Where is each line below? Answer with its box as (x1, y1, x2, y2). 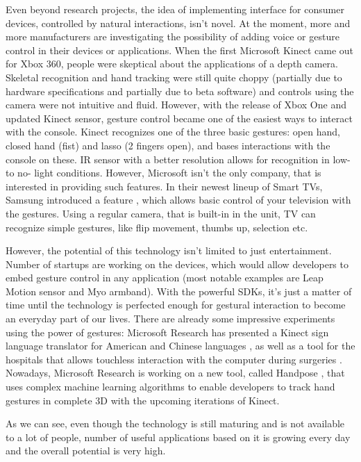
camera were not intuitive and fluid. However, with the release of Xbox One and (6, 97, 346, 112)
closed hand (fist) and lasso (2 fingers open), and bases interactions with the (6, 138, 330, 152)
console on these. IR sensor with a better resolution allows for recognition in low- (6, 151, 351, 166)
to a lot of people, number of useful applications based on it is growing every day (6, 429, 351, 444)
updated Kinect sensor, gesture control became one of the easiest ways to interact (6, 110, 353, 125)
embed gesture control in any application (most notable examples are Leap (6, 270, 324, 285)
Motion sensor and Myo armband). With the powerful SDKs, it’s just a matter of (6, 283, 352, 298)
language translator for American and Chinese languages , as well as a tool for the (6, 338, 355, 353)
